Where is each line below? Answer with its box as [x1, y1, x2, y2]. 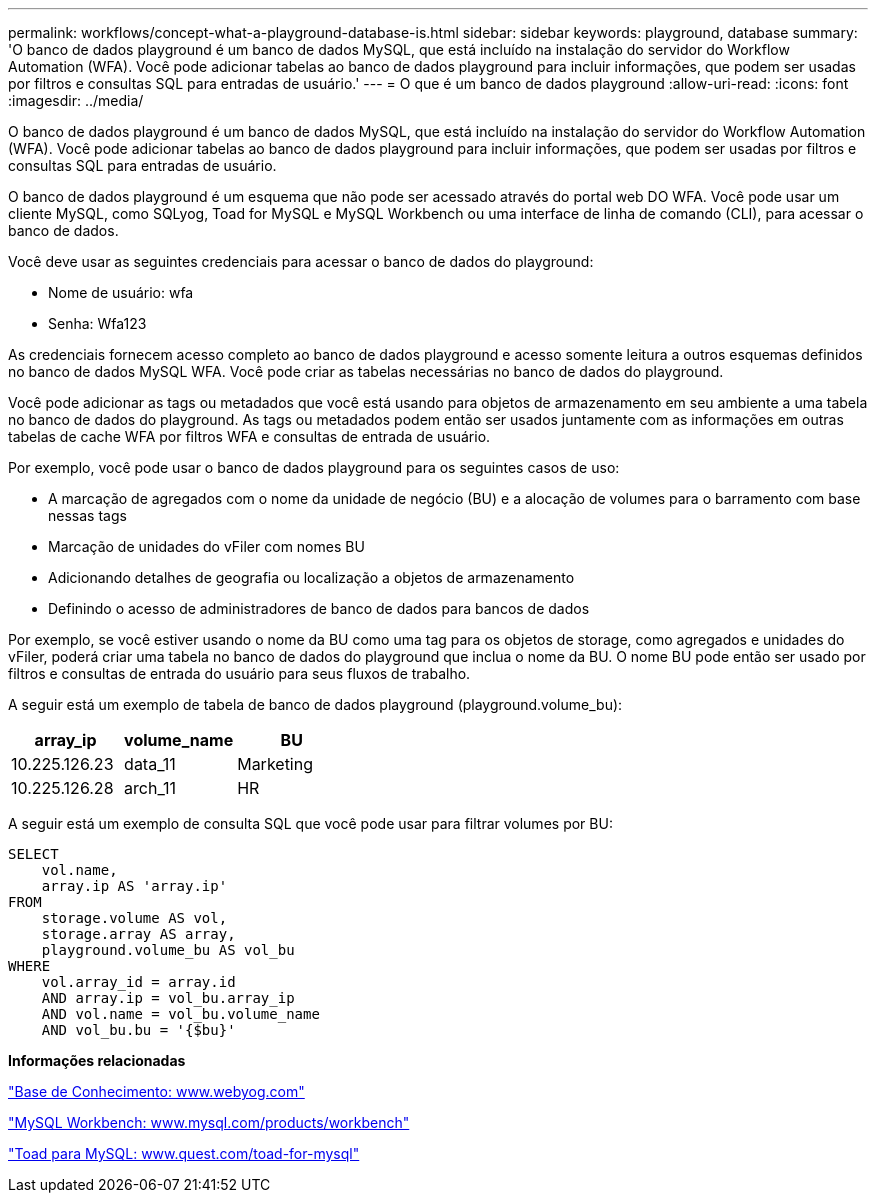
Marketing [237, 754, 314, 774]
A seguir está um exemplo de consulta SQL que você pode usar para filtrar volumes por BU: [8, 815, 613, 832]
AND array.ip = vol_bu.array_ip [41, 990, 295, 1006]
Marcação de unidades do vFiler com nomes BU [48, 538, 365, 555]
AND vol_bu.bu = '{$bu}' [41, 1022, 236, 1038]
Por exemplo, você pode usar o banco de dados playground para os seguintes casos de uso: [8, 459, 620, 476]
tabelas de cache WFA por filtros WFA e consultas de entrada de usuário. [8, 428, 491, 445]
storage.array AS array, [41, 926, 236, 942]
